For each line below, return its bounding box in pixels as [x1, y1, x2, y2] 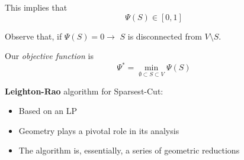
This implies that [5, 1, 68, 13]
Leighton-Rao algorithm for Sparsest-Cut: [5, 84, 163, 97]
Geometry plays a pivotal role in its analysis [18, 124, 179, 136]
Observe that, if [5, 30, 62, 42]
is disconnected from [127, 30, 202, 42]
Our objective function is [5, 50, 94, 62]
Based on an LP [18, 105, 78, 117]
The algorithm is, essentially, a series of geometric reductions [18, 144, 240, 156]
